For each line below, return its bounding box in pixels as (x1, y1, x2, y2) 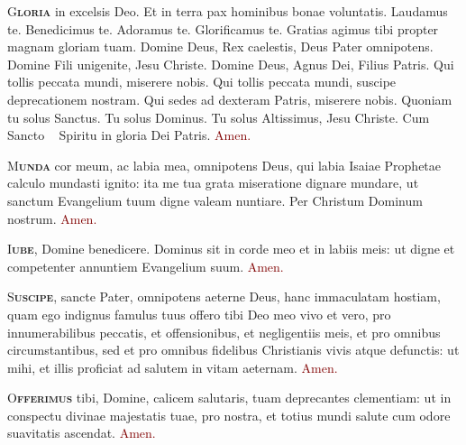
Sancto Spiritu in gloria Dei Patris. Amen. (7, 125, 251, 144)
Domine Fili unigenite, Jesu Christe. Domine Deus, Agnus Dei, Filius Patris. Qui (7, 54, 454, 73)
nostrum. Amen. (7, 209, 97, 227)
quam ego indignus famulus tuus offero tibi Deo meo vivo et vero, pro (7, 304, 391, 323)
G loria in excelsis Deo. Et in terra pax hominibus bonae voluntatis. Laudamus (7, 2, 448, 20)
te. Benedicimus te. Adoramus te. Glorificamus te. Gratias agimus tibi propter (7, 19, 439, 38)
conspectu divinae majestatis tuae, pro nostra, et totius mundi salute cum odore (7, 405, 451, 424)
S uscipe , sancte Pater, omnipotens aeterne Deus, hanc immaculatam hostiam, (7, 287, 441, 306)
